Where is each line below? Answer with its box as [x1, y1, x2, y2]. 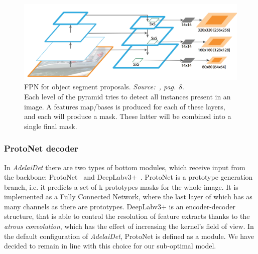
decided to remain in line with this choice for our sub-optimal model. [4, 240, 216, 251]
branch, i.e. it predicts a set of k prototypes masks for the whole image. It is [4, 181, 238, 192]
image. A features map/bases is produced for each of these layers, [24, 101, 225, 111]
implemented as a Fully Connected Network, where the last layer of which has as [4, 191, 252, 202]
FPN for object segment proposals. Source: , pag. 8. [24, 81, 184, 92]
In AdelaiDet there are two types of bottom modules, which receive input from [4, 162, 245, 172]
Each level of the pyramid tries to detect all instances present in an [24, 91, 231, 101]
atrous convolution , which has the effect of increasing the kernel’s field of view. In [4, 221, 254, 231]
